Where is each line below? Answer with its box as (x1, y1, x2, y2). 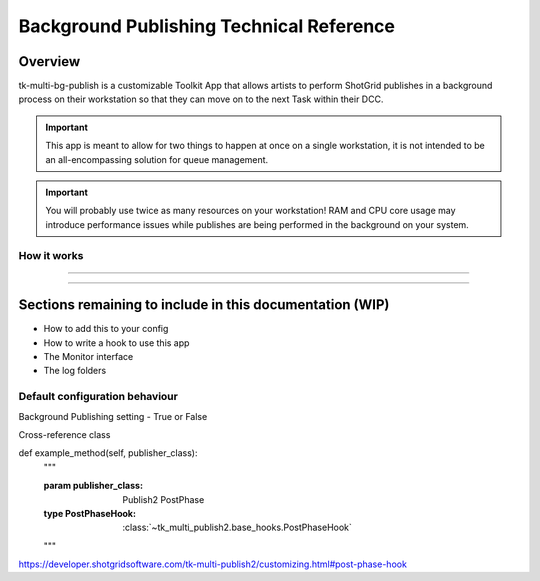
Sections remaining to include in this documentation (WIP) (18, 296, 390, 314)
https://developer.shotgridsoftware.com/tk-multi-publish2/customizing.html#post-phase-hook (18, 558, 407, 570)
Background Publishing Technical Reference (18, 15, 395, 37)
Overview (18, 53, 81, 70)
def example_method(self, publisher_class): (18, 447, 198, 459)
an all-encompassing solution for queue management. (45, 153, 269, 165)
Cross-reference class (18, 428, 111, 440)
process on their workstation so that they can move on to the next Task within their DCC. (18, 93, 384, 105)
